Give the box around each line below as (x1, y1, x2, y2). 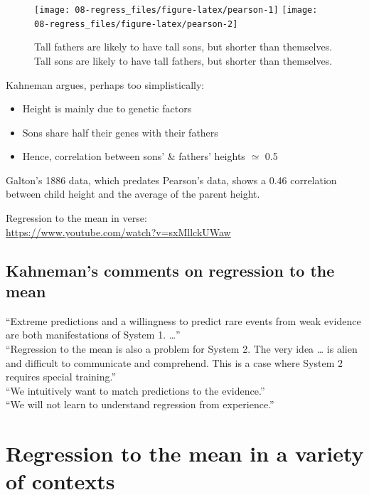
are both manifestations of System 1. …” (6, 327, 181, 342)
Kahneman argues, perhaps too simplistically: (6, 77, 205, 92)
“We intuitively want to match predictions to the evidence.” (6, 383, 265, 398)
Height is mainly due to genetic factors (22, 101, 192, 116)
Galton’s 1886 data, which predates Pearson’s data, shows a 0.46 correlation (6, 172, 337, 187)
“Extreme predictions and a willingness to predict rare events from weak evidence (6, 313, 361, 328)
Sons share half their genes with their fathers (22, 124, 218, 139)
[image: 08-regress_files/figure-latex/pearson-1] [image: (34, 5, 318, 15)
